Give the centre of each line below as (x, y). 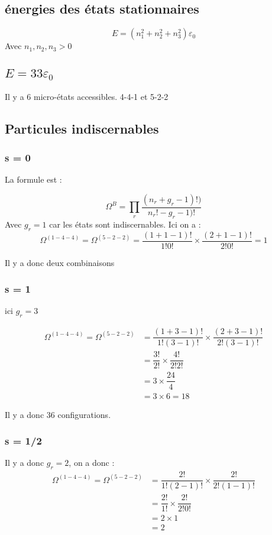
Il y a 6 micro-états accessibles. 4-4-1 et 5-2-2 (87, 96)
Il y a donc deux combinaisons (60, 262)
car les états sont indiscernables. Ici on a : (125, 224)
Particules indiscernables (82, 128)
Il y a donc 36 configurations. (58, 414)
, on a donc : (92, 463)
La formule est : (33, 179)
